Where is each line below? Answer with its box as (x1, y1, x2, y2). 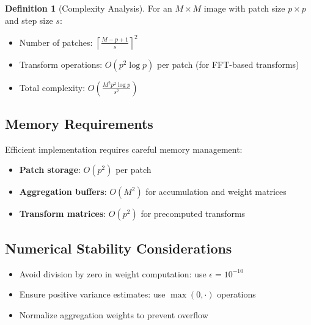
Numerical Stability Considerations (5, 238, 232, 257)
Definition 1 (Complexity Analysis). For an (5, 2, 172, 14)
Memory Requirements (5, 114, 153, 133)
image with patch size (203, 2, 285, 14)
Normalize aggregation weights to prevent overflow (19, 308, 208, 321)
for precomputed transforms (141, 207, 246, 220)
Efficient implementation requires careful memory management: (5, 142, 243, 155)
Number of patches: (19, 35, 93, 48)
